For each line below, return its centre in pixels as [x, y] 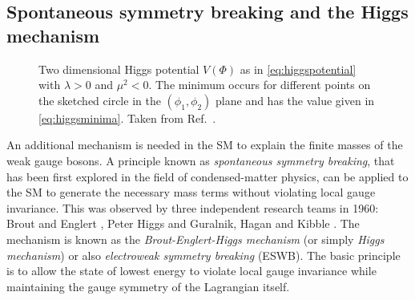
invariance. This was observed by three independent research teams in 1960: [193, 207]
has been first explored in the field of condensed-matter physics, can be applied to [207, 176]
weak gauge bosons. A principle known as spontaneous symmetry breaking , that [201, 160]
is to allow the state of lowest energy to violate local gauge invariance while [191, 271]
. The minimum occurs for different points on [260, 85]
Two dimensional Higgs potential [119, 69]
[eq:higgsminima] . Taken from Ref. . [127, 118]
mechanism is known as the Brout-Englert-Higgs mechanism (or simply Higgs [195, 239]
